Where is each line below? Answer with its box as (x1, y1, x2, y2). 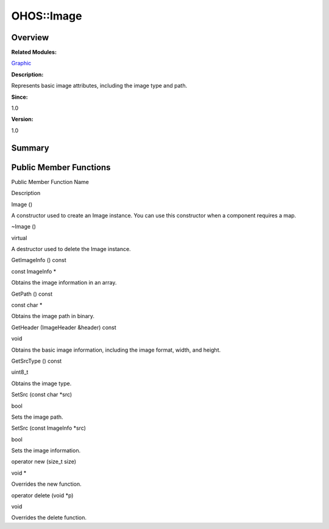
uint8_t (11, 369, 29, 376)
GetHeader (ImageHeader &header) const (11, 324, 117, 331)
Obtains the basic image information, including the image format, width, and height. (11, 346, 221, 353)
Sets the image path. (11, 413, 63, 421)
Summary (11, 143, 49, 153)
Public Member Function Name (11, 178, 90, 185)
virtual (11, 234, 27, 241)
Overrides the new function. (11, 480, 82, 488)
